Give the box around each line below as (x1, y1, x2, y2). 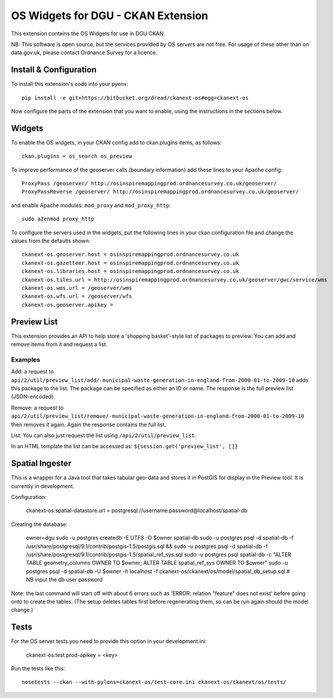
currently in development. (11, 482, 75, 489)
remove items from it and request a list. (11, 341, 108, 348)
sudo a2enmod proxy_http (22, 216, 94, 222)
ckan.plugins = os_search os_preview (22, 153, 133, 160)
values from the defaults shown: (11, 237, 91, 244)
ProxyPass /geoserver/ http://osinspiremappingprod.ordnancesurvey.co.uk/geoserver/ (22, 180, 277, 187)
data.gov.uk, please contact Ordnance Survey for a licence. (11, 49, 158, 56)
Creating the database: (11, 521, 68, 528)
